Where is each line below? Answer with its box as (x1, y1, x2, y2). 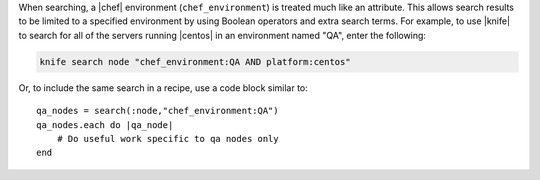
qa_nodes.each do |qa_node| (36, 119, 174, 130)
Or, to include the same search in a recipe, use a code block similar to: (18, 81, 309, 94)
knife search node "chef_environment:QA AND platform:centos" (39, 56, 351, 67)
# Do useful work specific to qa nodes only (56, 133, 279, 144)
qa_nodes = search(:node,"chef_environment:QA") (36, 105, 279, 117)
